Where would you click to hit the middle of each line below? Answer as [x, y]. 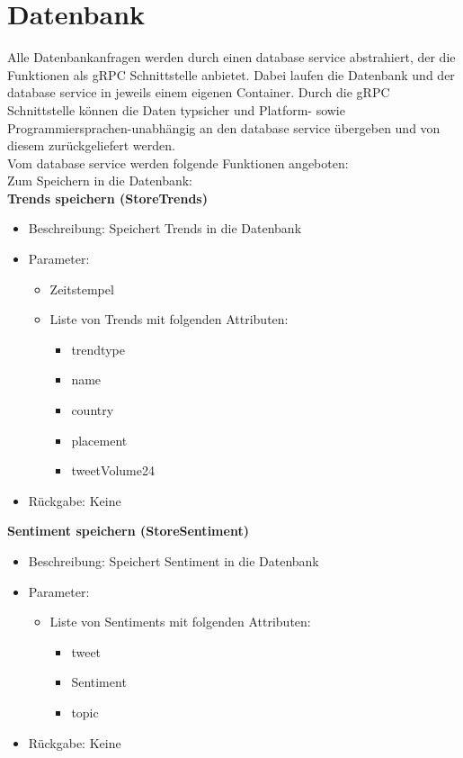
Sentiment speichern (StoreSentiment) [128, 531]
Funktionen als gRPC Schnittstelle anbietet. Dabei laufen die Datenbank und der [231, 74]
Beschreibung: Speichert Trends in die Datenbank [165, 228]
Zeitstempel [82, 289]
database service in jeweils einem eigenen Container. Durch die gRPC [199, 92]
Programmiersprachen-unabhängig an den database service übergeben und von [224, 127]
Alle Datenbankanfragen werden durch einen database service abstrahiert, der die [231, 57]
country [93, 410]
